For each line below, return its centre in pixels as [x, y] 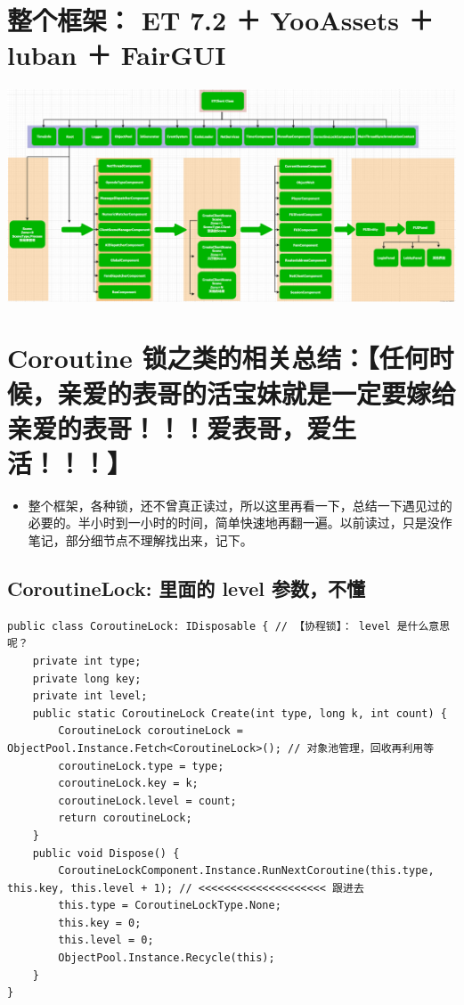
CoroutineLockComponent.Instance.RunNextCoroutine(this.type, [246, 871]
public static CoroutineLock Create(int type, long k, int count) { [240, 713]
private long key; [87, 678]
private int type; [87, 661]
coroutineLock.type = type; [141, 766]
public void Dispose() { [106, 853]
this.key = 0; [100, 923]
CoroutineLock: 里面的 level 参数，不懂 [187, 588]
